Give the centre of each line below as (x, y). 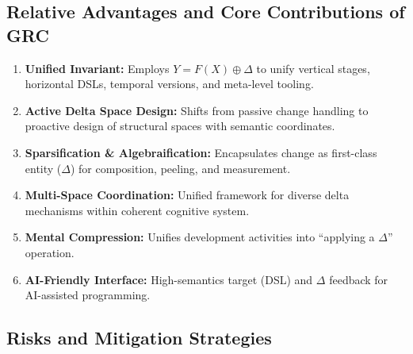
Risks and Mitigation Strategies (139, 338)
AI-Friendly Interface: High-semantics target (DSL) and (169, 279)
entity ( (43, 168)
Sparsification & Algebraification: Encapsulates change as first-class (201, 152)
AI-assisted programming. (88, 295)
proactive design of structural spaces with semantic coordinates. (180, 126)
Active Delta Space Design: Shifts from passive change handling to (197, 110)
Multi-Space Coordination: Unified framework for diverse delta (187, 195)
